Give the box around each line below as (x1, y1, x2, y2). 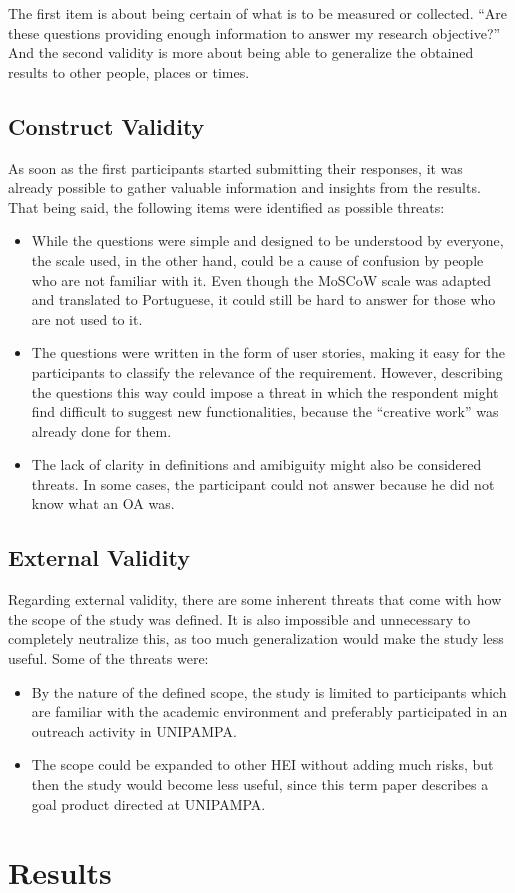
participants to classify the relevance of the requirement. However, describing (31, 361, 503, 382)
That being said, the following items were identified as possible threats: (8, 196, 445, 217)
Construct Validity (8, 110, 205, 141)
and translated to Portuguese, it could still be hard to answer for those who (31, 289, 496, 310)
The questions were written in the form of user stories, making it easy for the (31, 342, 505, 363)
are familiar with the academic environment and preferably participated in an (31, 701, 508, 722)
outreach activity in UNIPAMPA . (31, 720, 237, 741)
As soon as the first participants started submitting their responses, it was (8, 157, 463, 178)
